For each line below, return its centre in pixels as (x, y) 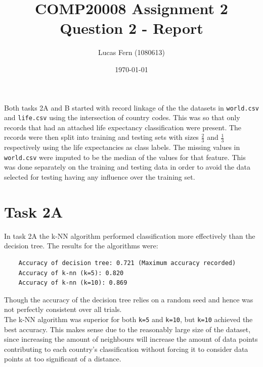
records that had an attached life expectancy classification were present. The (123, 127)
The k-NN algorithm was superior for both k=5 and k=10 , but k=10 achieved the (128, 319)
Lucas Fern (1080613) (131, 52)
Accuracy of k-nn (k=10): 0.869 (73, 283)
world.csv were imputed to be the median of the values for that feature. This (125, 157)
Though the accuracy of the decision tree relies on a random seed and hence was (129, 299)
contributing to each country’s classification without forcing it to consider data (126, 349)
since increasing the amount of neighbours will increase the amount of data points (131, 339)
